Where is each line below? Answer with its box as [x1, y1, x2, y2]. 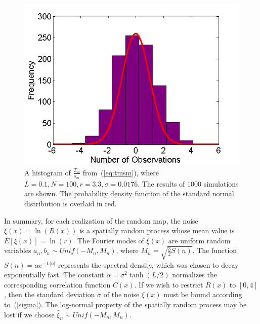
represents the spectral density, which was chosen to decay [58, 259, 239, 270]
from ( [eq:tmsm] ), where [82, 167, 159, 177]
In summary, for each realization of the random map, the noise [4, 215, 198, 226]
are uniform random [168, 235, 231, 245]
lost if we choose [4, 309, 55, 319]
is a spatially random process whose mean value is [79, 225, 235, 236]
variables [4, 245, 31, 256]
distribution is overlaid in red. [24, 198, 117, 209]
